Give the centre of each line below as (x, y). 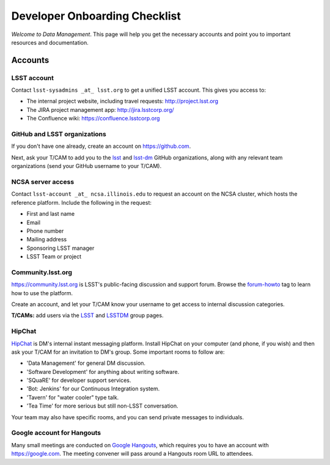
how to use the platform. (42, 293)
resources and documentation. (50, 42)
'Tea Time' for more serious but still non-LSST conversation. (102, 406)
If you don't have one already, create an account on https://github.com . (101, 146)
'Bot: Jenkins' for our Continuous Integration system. (93, 389)
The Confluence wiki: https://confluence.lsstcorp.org (93, 119)
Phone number (45, 231)
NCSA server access (43, 181)
